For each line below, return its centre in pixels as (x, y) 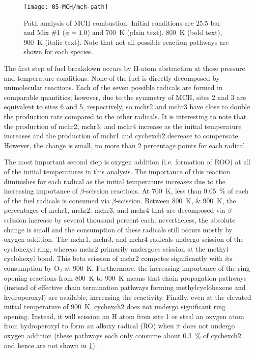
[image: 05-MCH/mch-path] (66, 7)
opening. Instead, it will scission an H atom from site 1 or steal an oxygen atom (124, 316)
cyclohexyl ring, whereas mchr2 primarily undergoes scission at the (105, 248)
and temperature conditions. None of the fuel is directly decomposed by (112, 78)
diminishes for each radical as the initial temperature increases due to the (115, 181)
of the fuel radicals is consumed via (57, 200)
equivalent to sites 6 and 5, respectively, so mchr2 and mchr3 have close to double (127, 107)
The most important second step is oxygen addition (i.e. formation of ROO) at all (127, 162)
